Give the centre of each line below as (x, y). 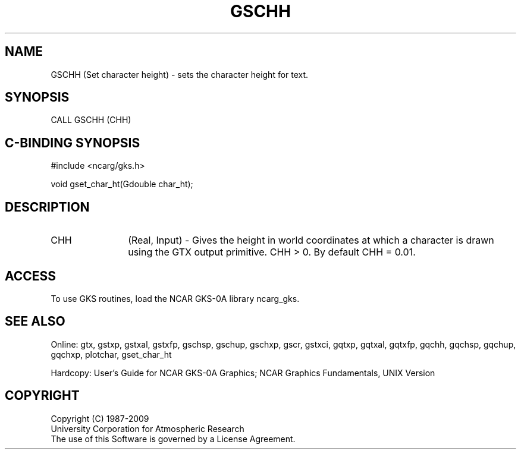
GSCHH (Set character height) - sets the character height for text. (180, 74)
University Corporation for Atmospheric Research (147, 428)
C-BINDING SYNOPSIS (73, 143)
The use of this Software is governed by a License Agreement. (173, 439)
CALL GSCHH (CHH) (91, 120)
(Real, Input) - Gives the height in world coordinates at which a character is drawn (311, 240)
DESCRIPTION (47, 207)
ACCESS (31, 276)
